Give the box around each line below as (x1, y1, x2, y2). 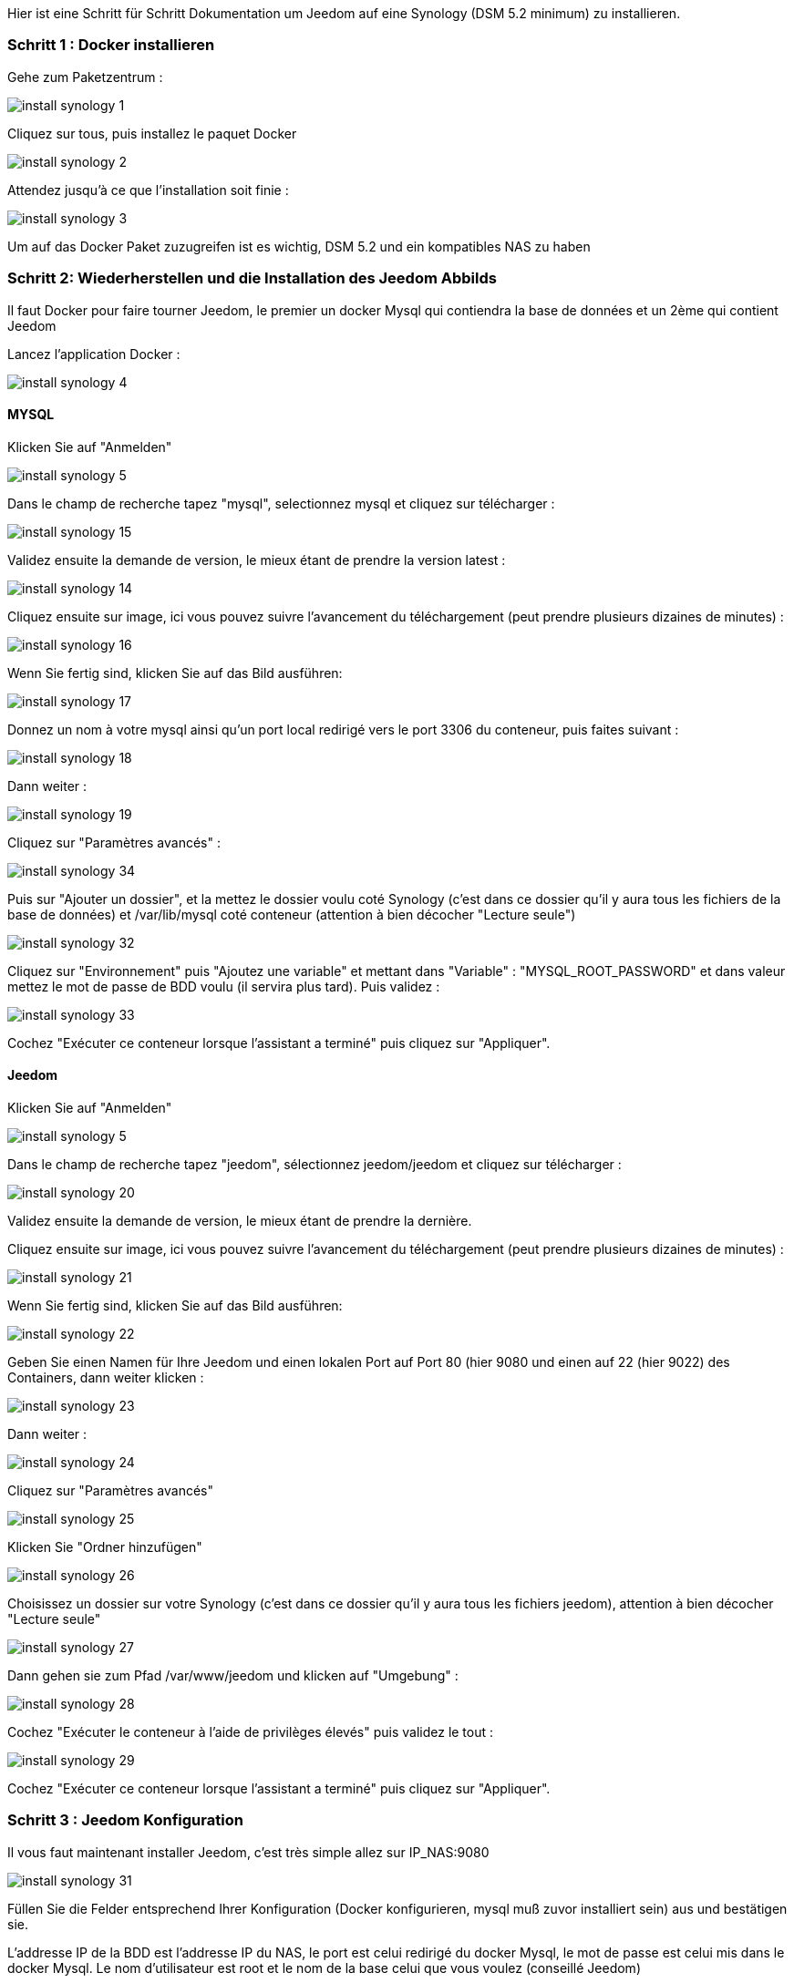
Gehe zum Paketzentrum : (7, 68, 163, 85)
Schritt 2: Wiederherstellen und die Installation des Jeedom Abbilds (7, 269, 497, 288)
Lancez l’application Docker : (7, 345, 180, 362)
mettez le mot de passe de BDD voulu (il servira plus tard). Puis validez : (7, 978, 440, 994)
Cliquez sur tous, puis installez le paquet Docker (7, 125, 297, 141)
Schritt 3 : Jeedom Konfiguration (7, 1811, 243, 1830)
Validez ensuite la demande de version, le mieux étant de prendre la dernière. (7, 1212, 472, 1228)
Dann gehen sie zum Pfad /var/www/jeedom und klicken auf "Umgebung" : (7, 1667, 459, 1683)
